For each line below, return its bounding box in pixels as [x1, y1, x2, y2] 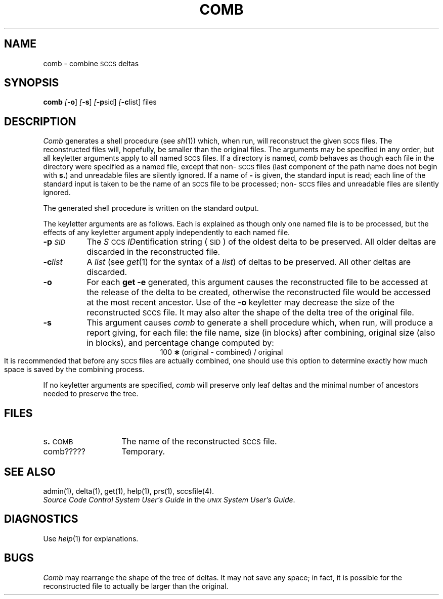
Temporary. [121, 446, 165, 457]
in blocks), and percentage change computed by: [86, 338, 274, 348]
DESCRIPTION [4, 115, 76, 128]
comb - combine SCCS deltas [43, 59, 139, 68]
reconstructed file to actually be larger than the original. [43, 581, 229, 590]
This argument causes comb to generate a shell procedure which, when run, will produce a [86, 317, 433, 328]
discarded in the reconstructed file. [86, 247, 220, 257]
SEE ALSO [4, 465, 56, 478]
